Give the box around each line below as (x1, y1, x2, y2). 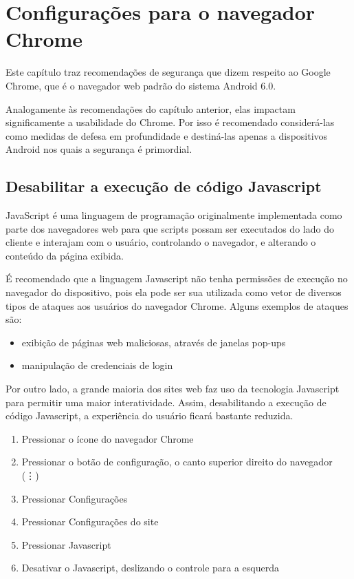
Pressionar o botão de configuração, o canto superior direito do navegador (21, 454, 333, 469)
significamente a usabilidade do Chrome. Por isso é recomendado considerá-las (5, 115, 335, 129)
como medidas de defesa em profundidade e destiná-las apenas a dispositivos (5, 128, 328, 143)
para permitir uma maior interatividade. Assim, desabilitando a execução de (5, 394, 327, 409)
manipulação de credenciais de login (21, 358, 173, 372)
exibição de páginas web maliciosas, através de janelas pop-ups (21, 335, 286, 349)
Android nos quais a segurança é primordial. (5, 142, 192, 156)
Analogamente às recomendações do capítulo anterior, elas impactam (5, 101, 296, 116)
